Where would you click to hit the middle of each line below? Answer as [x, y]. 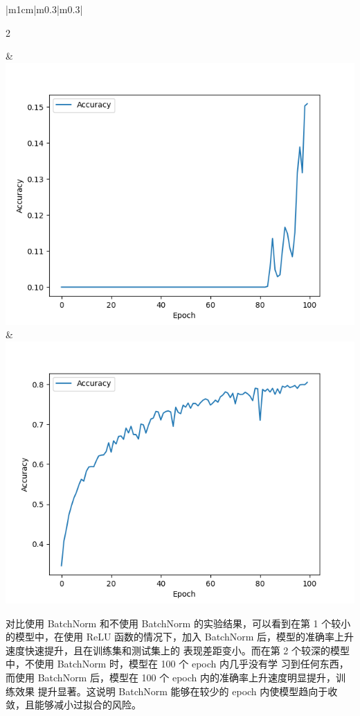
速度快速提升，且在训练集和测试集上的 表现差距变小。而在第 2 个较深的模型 [178, 650]
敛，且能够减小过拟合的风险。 [73, 705]
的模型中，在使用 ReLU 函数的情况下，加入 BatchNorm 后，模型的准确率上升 [180, 637]
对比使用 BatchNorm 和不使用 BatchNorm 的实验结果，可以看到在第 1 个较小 [178, 623]
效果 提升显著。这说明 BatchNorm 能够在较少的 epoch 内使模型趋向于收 [176, 691]
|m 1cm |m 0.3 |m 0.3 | [44, 9]
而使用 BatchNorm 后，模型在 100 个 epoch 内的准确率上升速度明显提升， [171, 677]
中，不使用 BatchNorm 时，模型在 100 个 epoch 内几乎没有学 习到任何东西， [177, 664]
